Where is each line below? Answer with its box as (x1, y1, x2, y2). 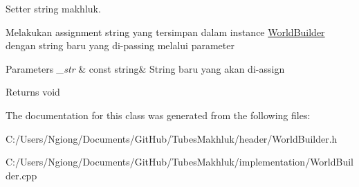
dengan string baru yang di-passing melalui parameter (6, 38, 234, 53)
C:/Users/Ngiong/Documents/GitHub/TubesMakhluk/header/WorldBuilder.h (6, 131, 338, 145)
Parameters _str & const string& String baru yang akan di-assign (6, 61, 285, 75)
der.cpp (6, 168, 37, 182)
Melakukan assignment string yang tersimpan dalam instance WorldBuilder (6, 24, 325, 39)
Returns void (6, 84, 60, 99)
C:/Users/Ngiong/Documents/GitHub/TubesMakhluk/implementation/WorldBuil (6, 154, 354, 169)
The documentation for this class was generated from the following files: (6, 107, 311, 122)
